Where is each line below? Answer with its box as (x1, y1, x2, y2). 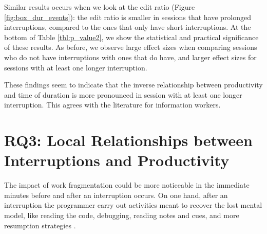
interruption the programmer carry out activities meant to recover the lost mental (4, 200, 262, 210)
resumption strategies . (4, 220, 76, 230)
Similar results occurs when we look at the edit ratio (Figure (4, 2, 195, 12)
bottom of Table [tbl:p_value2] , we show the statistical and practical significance (4, 31, 259, 42)
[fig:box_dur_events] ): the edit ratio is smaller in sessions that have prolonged (4, 11, 251, 22)
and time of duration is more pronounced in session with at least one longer (4, 89, 242, 100)
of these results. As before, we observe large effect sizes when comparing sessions (4, 42, 257, 52)
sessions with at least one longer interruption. (4, 62, 147, 73)
